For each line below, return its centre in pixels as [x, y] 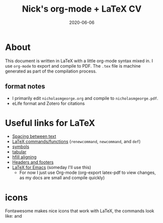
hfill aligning [24, 157]
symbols [21, 147]
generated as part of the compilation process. [51, 71]
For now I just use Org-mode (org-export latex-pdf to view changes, [88, 173]
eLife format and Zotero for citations [48, 103]
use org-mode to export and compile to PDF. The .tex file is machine [73, 66]
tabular [19, 152]
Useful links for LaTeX [50, 123]
